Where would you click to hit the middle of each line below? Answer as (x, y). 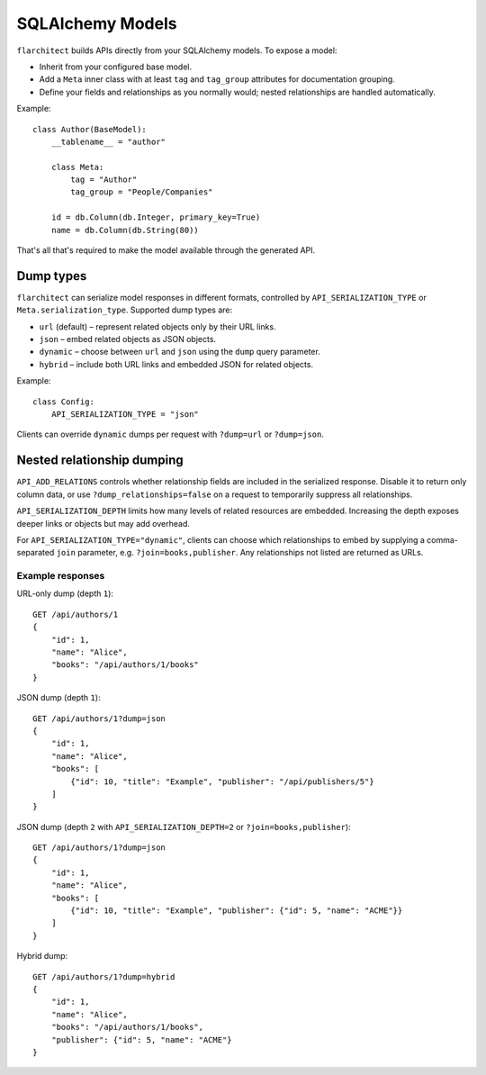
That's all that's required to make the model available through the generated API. (166, 250)
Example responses (61, 576)
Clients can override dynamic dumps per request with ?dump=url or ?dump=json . (170, 434)
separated (36, 553)
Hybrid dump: (42, 956)
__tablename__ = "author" (108, 141)
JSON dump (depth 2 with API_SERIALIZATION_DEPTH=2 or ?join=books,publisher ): (184, 827)
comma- (442, 539)
